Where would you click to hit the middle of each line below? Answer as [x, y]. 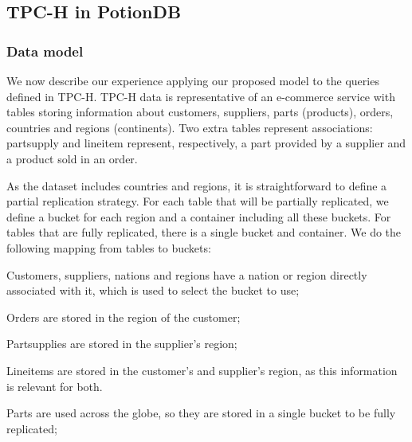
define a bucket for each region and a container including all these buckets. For [199, 216]
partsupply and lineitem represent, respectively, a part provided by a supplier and [206, 143]
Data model [45, 51]
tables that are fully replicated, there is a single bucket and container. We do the [204, 232]
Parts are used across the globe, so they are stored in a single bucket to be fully [201, 413]
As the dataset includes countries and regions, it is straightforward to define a [197, 185]
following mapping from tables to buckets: [109, 247]
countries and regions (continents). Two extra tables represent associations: [190, 127]
